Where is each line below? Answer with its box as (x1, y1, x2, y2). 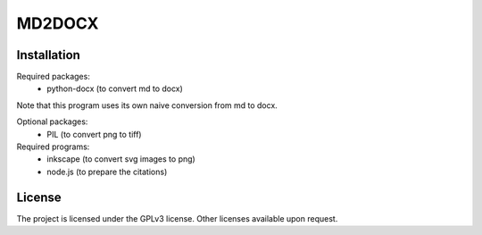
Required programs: (16, 141, 90, 152)
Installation (16, 47, 80, 63)
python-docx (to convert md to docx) (46, 83, 183, 94)
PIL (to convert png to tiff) (46, 129, 142, 139)
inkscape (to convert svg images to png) (46, 154, 195, 164)
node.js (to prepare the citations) (46, 166, 168, 177)
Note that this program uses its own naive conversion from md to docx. (16, 99, 278, 111)
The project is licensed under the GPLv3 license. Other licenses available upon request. (16, 213, 338, 223)
